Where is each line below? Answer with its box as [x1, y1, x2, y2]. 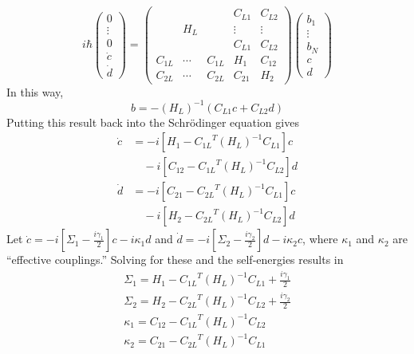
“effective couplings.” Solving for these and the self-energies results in [6, 251, 344, 268]
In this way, [6, 83, 64, 100]
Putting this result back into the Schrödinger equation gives [6, 113, 299, 130]
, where [302, 230, 338, 247]
